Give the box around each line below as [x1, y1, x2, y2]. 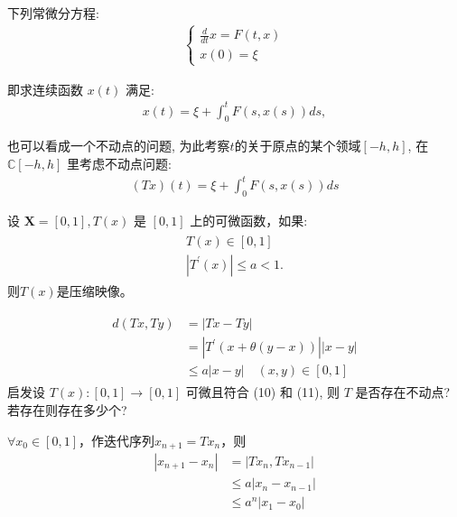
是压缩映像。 [56, 281, 133, 300]
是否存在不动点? [355, 383, 451, 402]
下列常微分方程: [7, 4, 99, 22]
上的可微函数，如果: [190, 210, 308, 229]
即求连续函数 [7, 79, 83, 98]
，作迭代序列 [79, 430, 155, 449]
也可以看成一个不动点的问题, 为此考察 [7, 136, 230, 155]
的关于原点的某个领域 [234, 136, 361, 155]
